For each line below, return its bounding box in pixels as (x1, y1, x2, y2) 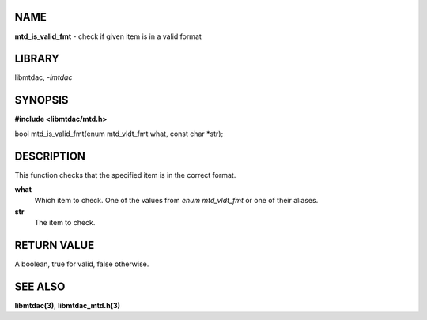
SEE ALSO (14, 280, 66, 293)
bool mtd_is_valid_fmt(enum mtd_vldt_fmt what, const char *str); (14, 129, 224, 138)
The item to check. (34, 218, 96, 228)
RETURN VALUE (14, 239, 95, 252)
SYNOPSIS (14, 93, 69, 107)
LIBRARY (14, 52, 59, 66)
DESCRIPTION (14, 149, 86, 163)
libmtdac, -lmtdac (14, 73, 73, 82)
